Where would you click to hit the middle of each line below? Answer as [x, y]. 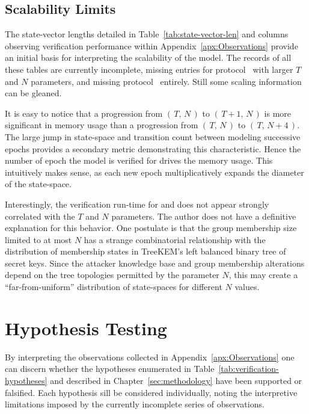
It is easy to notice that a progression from [84, 113]
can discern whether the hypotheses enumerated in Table [110, 369]
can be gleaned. [33, 93]
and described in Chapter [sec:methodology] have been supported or [176, 380]
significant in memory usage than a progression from [102, 125]
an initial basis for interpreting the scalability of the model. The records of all [148, 57]
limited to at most [38, 239]
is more [278, 113]
